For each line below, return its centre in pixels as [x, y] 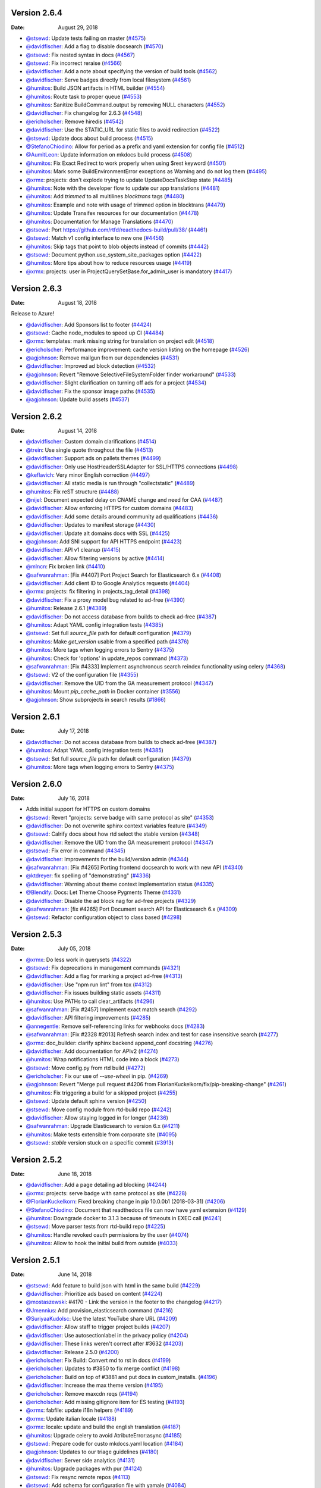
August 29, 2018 [78, 27]
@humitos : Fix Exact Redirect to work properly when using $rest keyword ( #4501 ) [126, 163]
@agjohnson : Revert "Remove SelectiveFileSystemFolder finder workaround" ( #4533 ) [131, 374]
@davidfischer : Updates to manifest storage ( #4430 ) [91, 525]
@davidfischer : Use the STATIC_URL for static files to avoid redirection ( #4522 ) [123, 130]
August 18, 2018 [78, 302]
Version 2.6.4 [37, 13]
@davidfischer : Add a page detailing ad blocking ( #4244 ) [96, 1185]
